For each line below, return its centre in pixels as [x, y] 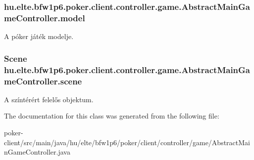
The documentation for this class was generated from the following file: [112, 116]
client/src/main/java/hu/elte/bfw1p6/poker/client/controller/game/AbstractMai [127, 142]
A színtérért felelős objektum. [49, 99]
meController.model [45, 18]
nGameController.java [37, 152]
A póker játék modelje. [39, 36]
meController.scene [43, 81]
